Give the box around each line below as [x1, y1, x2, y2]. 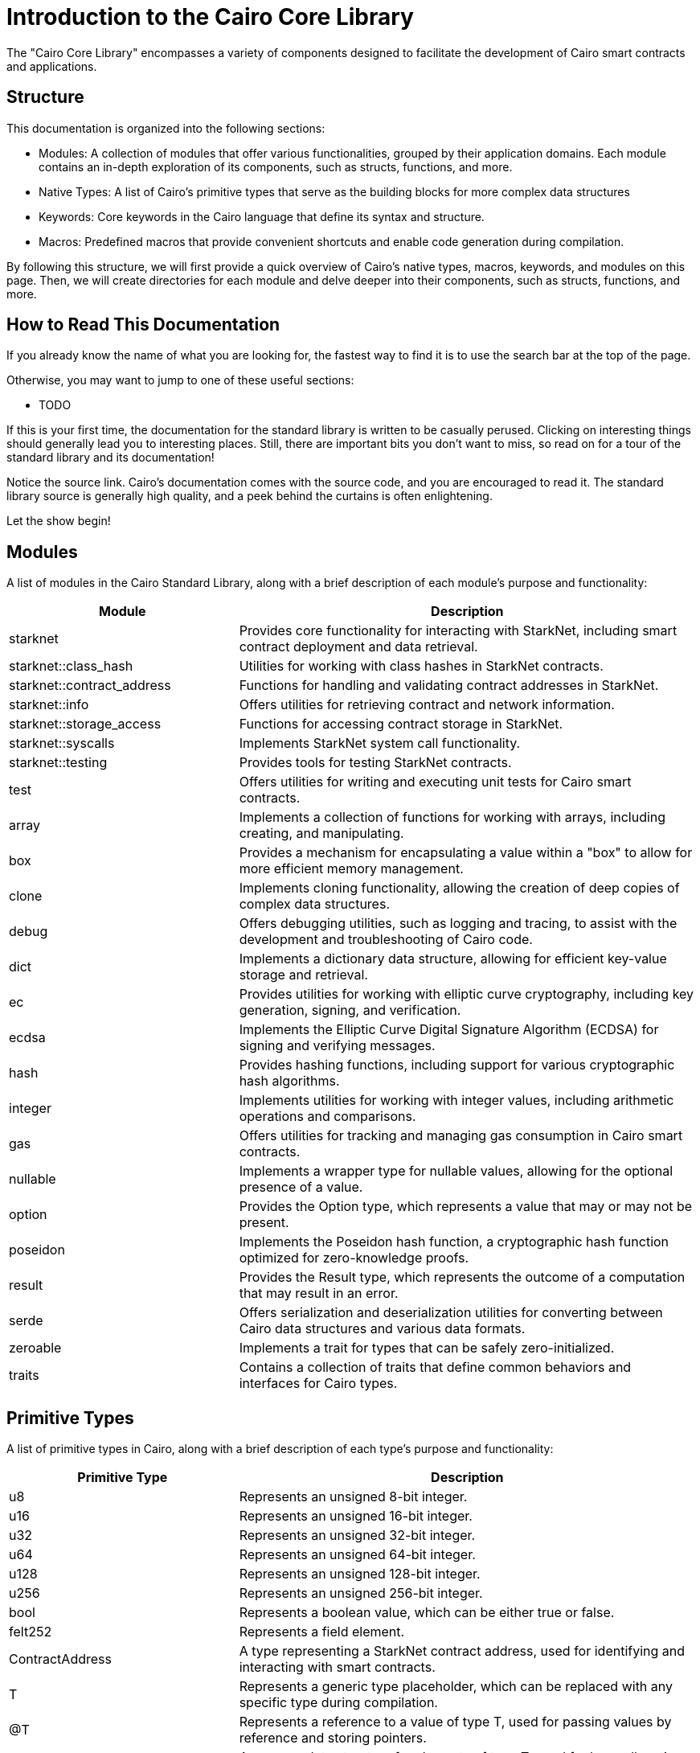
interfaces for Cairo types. [239, 1375, 398, 1392]
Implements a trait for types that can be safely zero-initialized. [239, 1340, 615, 1357]
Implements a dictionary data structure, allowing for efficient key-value [239, 950, 667, 967]
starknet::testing [9, 754, 108, 771]
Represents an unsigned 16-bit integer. [239, 1508, 473, 1525]
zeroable [9, 1340, 62, 1357]
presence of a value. [239, 1179, 363, 1196]
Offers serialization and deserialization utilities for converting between [239, 1304, 663, 1321]
